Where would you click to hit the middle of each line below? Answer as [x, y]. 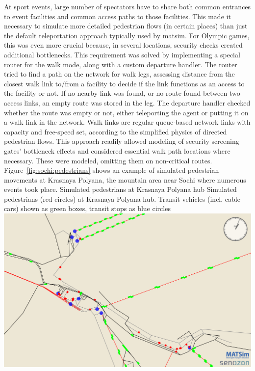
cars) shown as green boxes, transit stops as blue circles [87, 208]
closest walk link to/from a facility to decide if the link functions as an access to [124, 83]
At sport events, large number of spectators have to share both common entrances [127, 6]
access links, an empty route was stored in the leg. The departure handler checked [127, 102]
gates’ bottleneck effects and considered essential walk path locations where [117, 150]
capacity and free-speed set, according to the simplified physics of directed [115, 131]
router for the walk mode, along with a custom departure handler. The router [121, 64]
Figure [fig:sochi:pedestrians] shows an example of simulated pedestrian [112, 170]
